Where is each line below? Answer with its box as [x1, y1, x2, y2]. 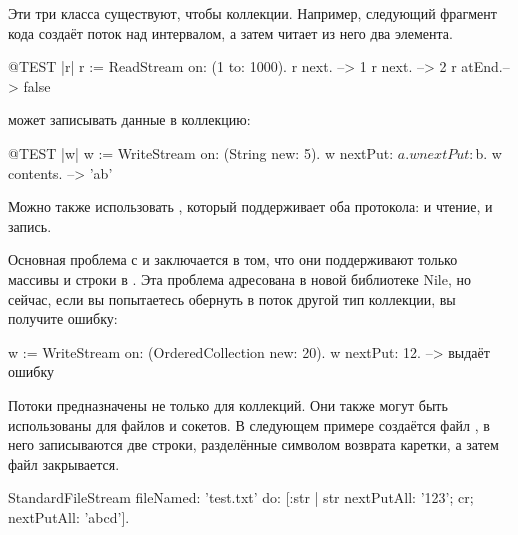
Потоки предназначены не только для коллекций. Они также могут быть [8, 394, 448, 415]
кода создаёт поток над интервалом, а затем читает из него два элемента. [8, 22, 453, 43]
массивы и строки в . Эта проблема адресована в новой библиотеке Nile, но [8, 268, 471, 289]
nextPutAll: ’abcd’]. [8, 506, 130, 527]
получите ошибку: [8, 308, 118, 329]
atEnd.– [461, 56, 510, 77]
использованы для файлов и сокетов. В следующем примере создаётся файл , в [8, 414, 490, 435]
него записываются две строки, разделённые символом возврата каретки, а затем [8, 434, 499, 455]
